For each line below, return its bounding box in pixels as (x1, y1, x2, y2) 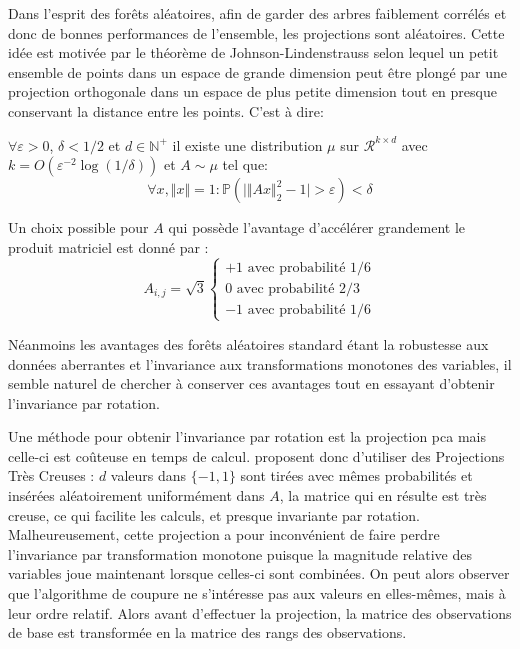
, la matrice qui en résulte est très (279, 485, 487, 506)
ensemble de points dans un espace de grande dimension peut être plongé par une (8, 61, 508, 82)
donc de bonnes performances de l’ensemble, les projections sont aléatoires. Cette (8, 22, 505, 43)
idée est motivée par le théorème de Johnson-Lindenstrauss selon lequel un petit (8, 42, 499, 63)
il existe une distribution (172, 134, 323, 155)
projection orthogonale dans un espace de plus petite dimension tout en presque (8, 81, 497, 102)
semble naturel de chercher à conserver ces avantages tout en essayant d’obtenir (8, 373, 495, 394)
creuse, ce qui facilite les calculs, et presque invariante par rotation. (8, 504, 420, 525)
